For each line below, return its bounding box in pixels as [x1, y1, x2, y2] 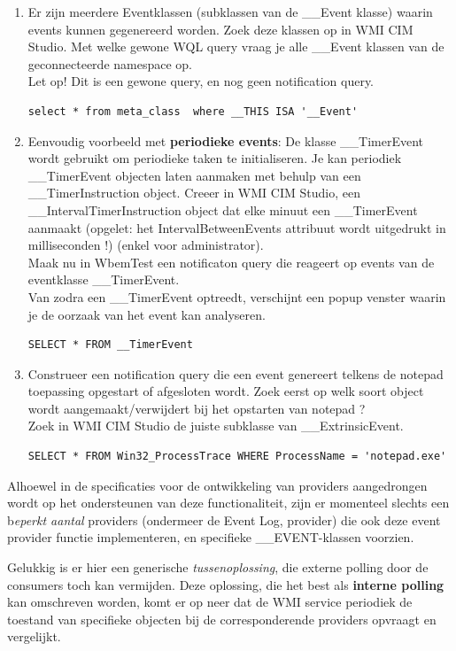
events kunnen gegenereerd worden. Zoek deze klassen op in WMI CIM [27, 19, 413, 38]
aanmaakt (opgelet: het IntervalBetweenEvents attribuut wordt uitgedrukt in [27, 218, 446, 236]
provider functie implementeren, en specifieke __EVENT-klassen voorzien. [7, 528, 414, 546]
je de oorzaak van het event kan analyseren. [27, 305, 266, 323]
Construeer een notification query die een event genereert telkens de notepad [27, 364, 444, 383]
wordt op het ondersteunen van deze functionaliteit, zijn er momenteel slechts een [7, 493, 450, 512]
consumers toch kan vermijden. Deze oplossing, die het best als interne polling [7, 575, 444, 593]
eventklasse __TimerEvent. [27, 270, 180, 289]
